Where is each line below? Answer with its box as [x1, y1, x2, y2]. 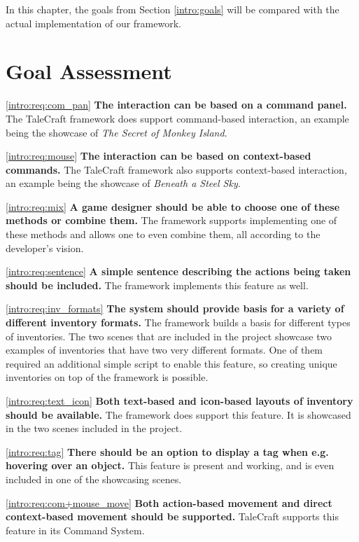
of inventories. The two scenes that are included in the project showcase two [6, 328, 332, 343]
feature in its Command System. [6, 522, 145, 537]
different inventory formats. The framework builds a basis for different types [6, 315, 351, 330]
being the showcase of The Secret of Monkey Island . [6, 125, 227, 139]
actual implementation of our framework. [6, 15, 181, 30]
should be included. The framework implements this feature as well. [6, 277, 309, 292]
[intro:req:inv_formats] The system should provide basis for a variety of [6, 301, 344, 316]
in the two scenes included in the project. [6, 421, 183, 436]
